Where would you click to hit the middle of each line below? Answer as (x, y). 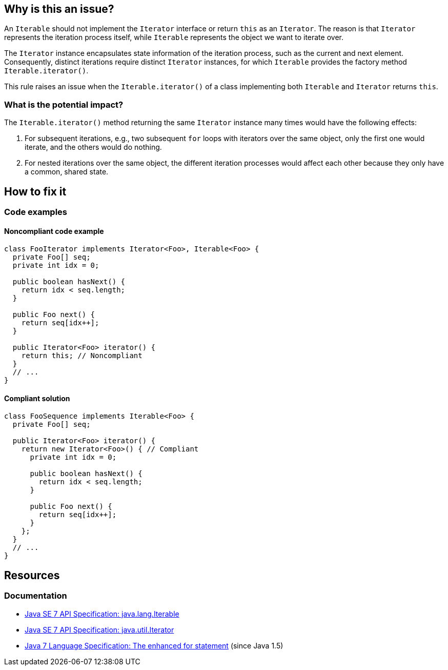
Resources (32, 575)
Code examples (36, 212)
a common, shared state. (67, 172)
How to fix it (35, 191)
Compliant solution (37, 398)
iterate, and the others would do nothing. (93, 147)
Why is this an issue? (59, 9)
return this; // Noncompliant (82, 356)
